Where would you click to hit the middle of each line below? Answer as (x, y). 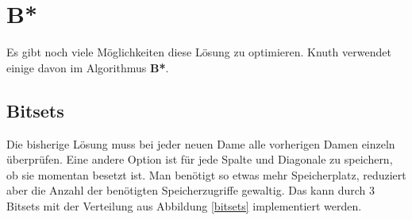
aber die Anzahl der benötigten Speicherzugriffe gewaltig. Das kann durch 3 (191, 190)
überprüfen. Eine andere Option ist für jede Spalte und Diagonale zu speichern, (200, 159)
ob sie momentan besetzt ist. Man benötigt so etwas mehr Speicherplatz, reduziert (206, 174)
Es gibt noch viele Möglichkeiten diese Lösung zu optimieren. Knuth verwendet (199, 52)
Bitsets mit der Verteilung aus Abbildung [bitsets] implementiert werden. (184, 205)
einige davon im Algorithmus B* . (88, 67)
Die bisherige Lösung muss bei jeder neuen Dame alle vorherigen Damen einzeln (201, 143)
